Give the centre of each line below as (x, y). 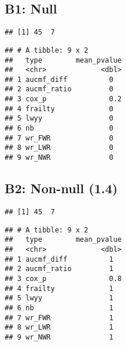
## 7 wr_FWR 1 (59, 318)
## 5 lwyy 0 (59, 119)
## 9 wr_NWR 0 (59, 158)
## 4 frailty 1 (59, 288)
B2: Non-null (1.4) (61, 188)
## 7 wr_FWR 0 (59, 138)
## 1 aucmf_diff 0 (59, 79)
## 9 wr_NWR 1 (59, 337)
